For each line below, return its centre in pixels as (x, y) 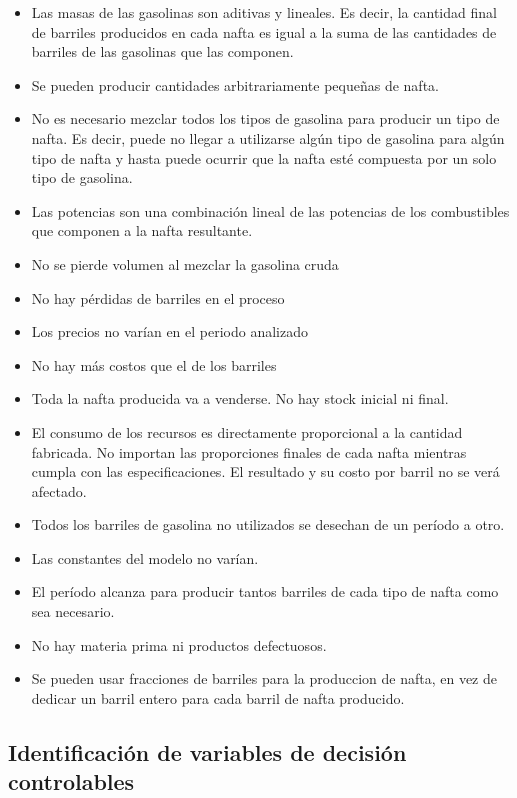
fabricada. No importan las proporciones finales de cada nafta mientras (249, 451)
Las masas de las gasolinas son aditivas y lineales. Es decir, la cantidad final (264, 12)
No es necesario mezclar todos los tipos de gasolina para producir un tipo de (265, 118)
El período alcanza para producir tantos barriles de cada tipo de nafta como (265, 591)
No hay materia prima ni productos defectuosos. (179, 644)
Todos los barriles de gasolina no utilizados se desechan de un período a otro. (268, 524)
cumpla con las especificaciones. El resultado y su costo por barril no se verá (265, 471)
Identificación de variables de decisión (207, 751)
